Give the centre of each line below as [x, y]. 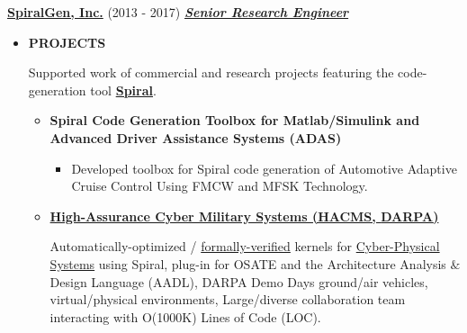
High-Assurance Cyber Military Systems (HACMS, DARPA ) [244, 216]
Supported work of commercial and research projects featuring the [211, 72]
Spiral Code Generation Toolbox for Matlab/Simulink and [235, 120]
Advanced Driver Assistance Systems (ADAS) [196, 137]
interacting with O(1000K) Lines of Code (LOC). [185, 316]
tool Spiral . [123, 90]
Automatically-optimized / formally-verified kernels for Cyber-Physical [245, 246]
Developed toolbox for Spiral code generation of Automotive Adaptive [264, 168]
